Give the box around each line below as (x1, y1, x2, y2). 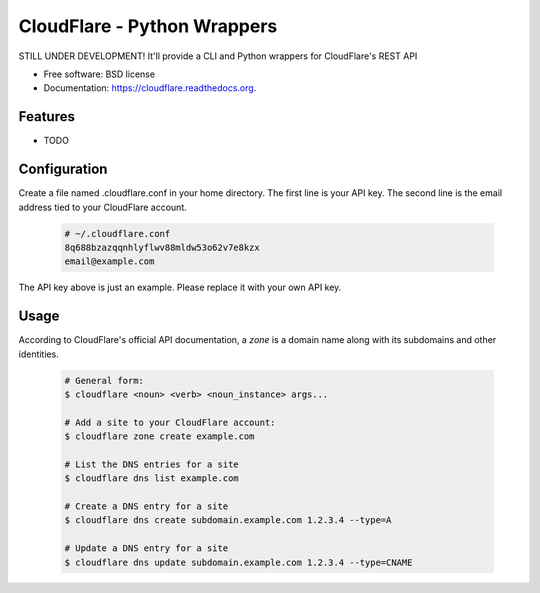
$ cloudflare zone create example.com (64, 431, 255, 442)
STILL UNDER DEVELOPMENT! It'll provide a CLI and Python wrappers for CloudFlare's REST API (18, 50, 418, 62)
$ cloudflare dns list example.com (64, 473, 239, 484)
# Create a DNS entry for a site (64, 501, 229, 512)
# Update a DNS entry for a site (64, 543, 229, 554)
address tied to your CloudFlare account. (18, 201, 187, 213)
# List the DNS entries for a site (64, 458, 239, 470)
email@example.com (64, 256, 155, 267)
